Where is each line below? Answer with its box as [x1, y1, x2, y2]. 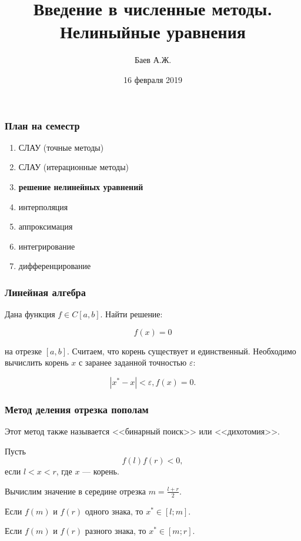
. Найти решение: [100, 308, 163, 320]
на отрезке [5, 344, 42, 357]
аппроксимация [18, 220, 73, 233]
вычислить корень [5, 356, 69, 369]
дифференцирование [18, 260, 91, 272]
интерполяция [18, 200, 68, 213]
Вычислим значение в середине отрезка [5, 484, 146, 497]
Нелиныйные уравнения [60, 19, 246, 44]
